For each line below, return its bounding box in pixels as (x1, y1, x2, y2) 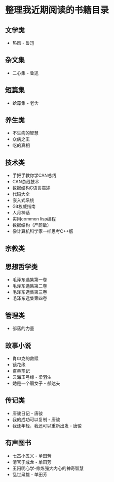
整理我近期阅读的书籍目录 (5, 4, 110, 16)
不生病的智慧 (12, 130, 38, 136)
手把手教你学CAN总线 (12, 172, 57, 179)
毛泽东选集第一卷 (12, 276, 47, 283)
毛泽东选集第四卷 (12, 295, 47, 301)
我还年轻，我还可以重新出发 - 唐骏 (12, 422, 82, 428)
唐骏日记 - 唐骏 (12, 410, 43, 416)
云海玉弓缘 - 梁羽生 (12, 374, 52, 380)
